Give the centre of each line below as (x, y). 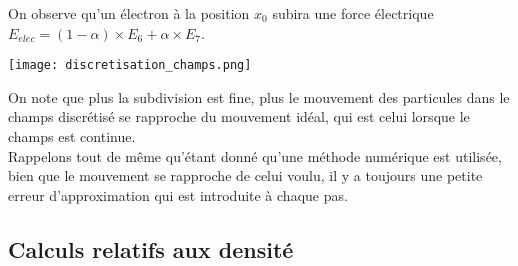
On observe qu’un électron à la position (129, 13)
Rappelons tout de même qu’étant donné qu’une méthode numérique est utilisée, (255, 155)
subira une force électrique (353, 13)
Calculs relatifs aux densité (151, 248)
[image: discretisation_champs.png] (130, 65)
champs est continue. (72, 136)
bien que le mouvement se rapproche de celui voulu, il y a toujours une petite (245, 175)
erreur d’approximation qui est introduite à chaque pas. (178, 194)
